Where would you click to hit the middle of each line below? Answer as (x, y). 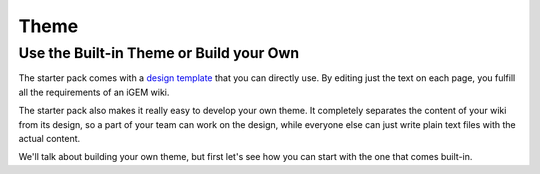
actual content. (49, 138)
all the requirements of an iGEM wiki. (94, 92)
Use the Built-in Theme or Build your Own (159, 53)
